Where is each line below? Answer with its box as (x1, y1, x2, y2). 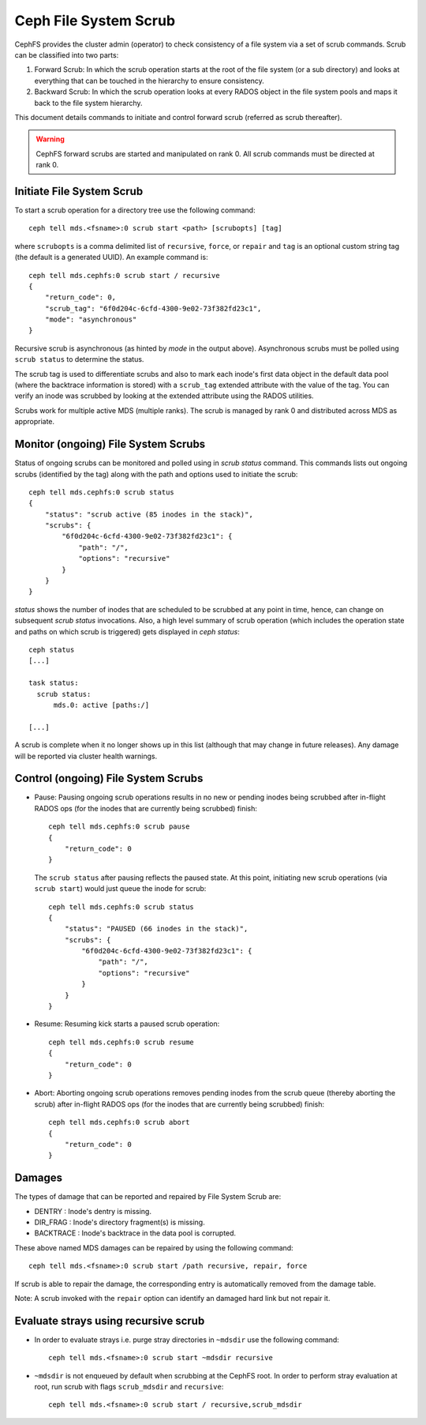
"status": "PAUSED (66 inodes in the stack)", (64, 924, 248, 934)
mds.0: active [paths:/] (53, 700, 150, 709)
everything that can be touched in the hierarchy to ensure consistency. (34, 76, 264, 85)
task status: (28, 679, 79, 687)
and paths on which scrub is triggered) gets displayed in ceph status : (14, 626, 240, 636)
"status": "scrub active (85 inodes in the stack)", (44, 509, 254, 519)
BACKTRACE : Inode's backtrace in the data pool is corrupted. (34, 1228, 237, 1238)
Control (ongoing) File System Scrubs (14, 772, 204, 785)
